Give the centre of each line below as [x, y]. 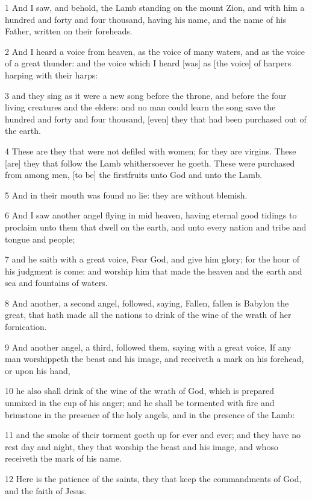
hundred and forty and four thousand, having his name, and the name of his [146, 19]
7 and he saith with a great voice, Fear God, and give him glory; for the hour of [152, 259]
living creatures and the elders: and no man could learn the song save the [140, 107]
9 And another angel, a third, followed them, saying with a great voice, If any [148, 347]
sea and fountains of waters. [56, 283]
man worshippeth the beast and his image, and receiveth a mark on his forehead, [154, 359]
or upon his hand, [38, 370]
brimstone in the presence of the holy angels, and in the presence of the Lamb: [150, 414]
